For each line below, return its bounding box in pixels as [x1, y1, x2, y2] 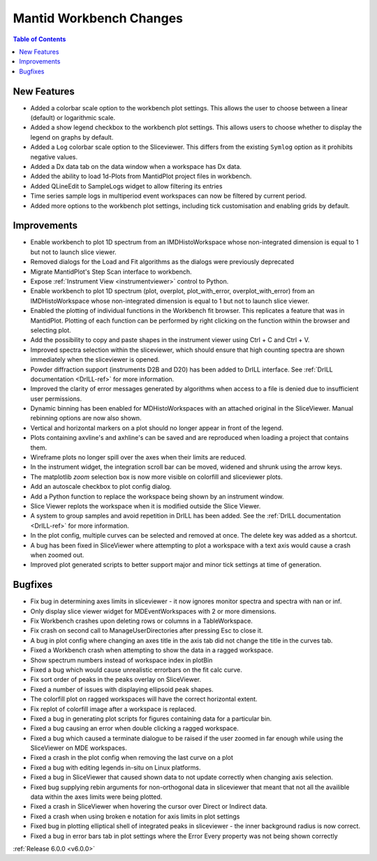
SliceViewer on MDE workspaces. [30, 744, 127, 752]
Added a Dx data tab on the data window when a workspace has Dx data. [30, 162, 242, 170]
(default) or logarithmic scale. [30, 114, 116, 122]
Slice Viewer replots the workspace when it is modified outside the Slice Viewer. [30, 501, 261, 510]
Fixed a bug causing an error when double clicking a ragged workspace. [30, 724, 239, 733]
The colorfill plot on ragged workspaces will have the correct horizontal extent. [30, 695, 258, 703]
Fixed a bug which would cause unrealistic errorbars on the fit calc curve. [30, 665, 242, 674]
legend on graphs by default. [30, 133, 114, 141]
